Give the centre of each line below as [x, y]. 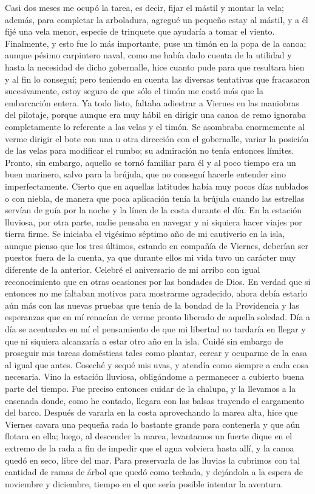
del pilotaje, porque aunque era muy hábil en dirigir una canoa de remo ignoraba [156, 115]
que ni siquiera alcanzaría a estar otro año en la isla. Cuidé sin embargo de [144, 341]
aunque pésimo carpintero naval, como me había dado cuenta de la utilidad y [148, 55]
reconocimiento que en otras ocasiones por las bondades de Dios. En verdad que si [158, 281]
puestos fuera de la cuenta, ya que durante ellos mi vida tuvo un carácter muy [151, 257]
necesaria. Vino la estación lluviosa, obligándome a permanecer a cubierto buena [155, 376]
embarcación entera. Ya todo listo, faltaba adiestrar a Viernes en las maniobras [152, 102]
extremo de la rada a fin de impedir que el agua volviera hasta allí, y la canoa [150, 448]
